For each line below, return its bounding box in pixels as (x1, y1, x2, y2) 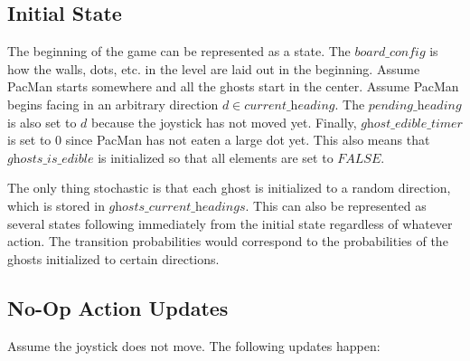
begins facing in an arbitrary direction (7, 94, 219, 113)
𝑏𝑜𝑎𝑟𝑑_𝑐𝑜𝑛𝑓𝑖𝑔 (354, 46, 426, 60)
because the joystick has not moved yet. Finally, (91, 112, 357, 131)
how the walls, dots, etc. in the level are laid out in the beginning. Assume (7, 59, 420, 78)
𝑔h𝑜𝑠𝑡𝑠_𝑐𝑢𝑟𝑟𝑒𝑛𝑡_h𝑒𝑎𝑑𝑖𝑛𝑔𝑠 (108, 200, 246, 214)
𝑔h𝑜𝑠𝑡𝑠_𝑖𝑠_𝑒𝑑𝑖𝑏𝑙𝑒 (7, 152, 94, 166)
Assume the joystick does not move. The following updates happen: (7, 336, 381, 355)
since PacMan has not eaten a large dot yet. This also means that (65, 130, 430, 149)
